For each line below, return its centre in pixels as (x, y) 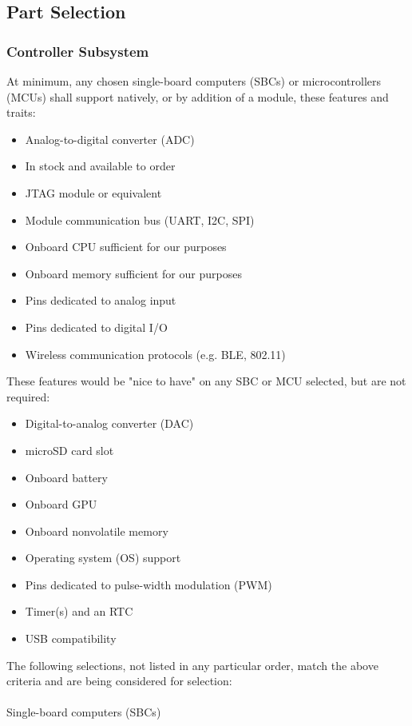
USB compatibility (71, 638)
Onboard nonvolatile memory (97, 531)
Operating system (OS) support (103, 558)
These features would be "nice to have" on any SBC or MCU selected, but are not (206, 381)
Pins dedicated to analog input (101, 300)
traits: (21, 112)
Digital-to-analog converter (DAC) (109, 423)
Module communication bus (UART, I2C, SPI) (140, 219)
